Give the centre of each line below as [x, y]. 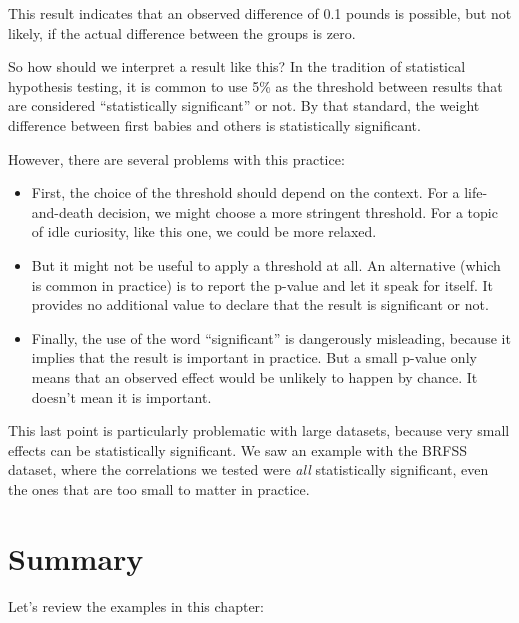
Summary [76, 557]
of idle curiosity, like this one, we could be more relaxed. [204, 231]
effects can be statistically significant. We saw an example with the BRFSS [238, 449]
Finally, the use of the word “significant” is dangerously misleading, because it [271, 337]
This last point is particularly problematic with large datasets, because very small [259, 430]
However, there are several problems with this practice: [176, 158]
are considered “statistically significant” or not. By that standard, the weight [244, 105]
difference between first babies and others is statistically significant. [214, 124]
